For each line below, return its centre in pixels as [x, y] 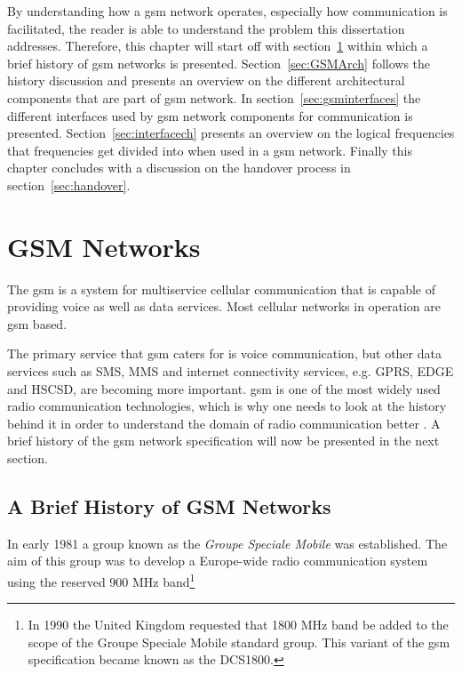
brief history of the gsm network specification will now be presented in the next [223, 441]
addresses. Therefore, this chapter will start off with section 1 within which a [218, 46]
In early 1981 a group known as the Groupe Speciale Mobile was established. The [227, 543]
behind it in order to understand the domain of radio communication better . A [224, 423]
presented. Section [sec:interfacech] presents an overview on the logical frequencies [231, 133]
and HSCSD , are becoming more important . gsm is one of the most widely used [224, 388]
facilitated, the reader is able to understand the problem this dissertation [206, 28]
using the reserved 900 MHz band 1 [101, 580]
